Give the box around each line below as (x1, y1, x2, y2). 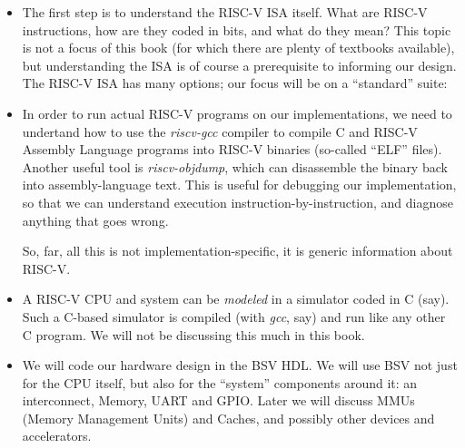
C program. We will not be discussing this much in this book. (22, 325, 365, 344)
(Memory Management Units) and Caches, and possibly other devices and (22, 408, 435, 427)
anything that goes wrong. (22, 210, 169, 229)
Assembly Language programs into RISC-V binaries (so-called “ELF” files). (22, 140, 442, 159)
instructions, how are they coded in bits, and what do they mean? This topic (22, 20, 451, 39)
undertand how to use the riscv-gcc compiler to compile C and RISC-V (22, 122, 418, 141)
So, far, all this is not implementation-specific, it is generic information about (22, 241, 453, 260)
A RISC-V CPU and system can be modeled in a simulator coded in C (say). (22, 289, 450, 308)
